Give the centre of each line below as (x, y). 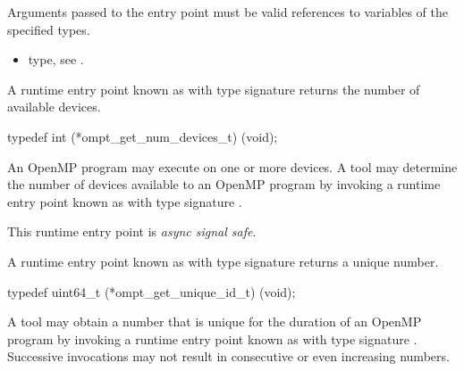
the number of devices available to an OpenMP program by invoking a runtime (224, 184)
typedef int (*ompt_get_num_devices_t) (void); (143, 136)
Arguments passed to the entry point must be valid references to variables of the (228, 12)
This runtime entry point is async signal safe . (132, 231)
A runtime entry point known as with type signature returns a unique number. (223, 261)
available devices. (54, 107)
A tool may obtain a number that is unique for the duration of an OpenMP (215, 322)
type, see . (56, 59)
